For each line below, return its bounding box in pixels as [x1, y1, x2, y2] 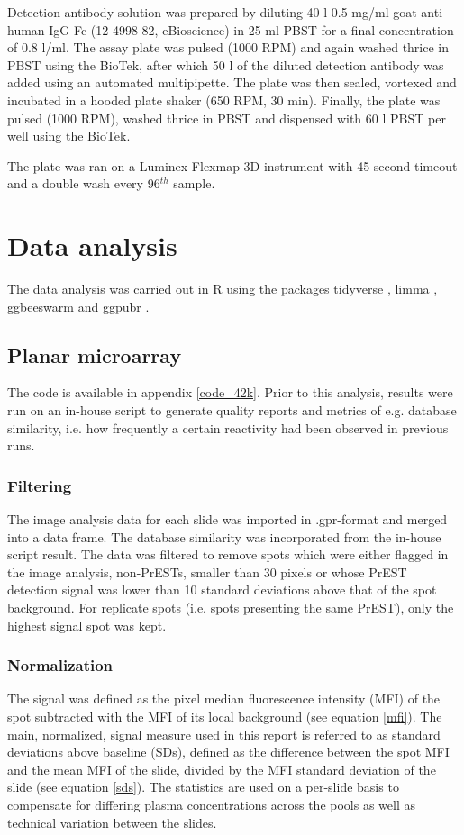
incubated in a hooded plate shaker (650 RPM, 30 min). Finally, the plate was [7, 90, 441, 109]
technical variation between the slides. [7, 812, 217, 831]
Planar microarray [7, 340, 182, 368]
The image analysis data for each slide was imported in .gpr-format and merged [7, 510, 448, 529]
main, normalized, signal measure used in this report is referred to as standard [7, 724, 441, 743]
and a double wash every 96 [7, 174, 160, 193]
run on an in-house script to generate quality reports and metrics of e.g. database [7, 401, 457, 420]
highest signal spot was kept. [7, 615, 167, 634]
